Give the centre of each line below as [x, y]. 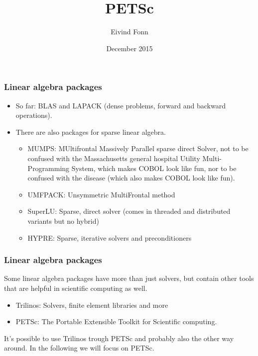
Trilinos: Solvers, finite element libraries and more [92, 305]
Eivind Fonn [129, 32]
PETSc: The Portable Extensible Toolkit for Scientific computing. [116, 321]
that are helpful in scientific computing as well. [76, 288]
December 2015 [129, 48]
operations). [34, 115]
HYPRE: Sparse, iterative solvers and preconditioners [110, 237]
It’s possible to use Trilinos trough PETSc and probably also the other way [119, 338]
